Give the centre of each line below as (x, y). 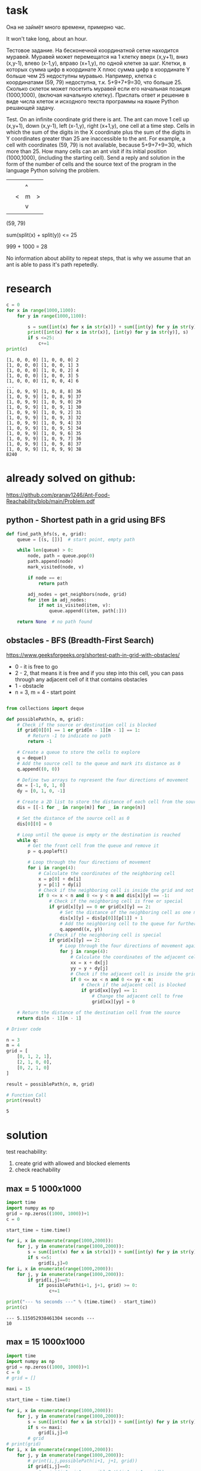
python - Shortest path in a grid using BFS (86, 520)
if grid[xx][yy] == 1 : (109, 991)
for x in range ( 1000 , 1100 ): (41, 310)
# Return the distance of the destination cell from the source (99, 1012)
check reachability (38, 1170)
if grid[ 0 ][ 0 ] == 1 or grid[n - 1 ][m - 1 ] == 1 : (79, 730)
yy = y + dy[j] (89, 968)
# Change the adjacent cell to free (138, 996)
